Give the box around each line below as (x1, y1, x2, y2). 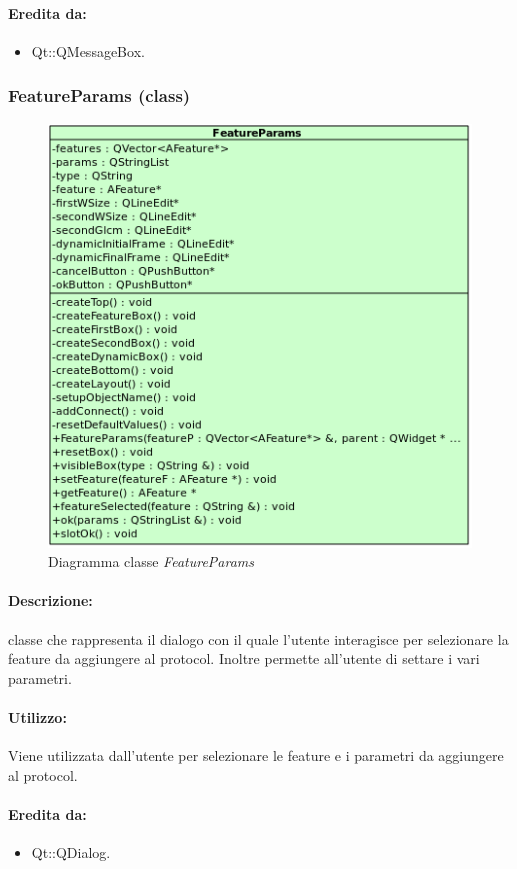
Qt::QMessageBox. (31, 40, 145, 61)
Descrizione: (8, 590, 93, 611)
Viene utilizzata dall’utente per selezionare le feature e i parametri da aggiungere (8, 745, 504, 766)
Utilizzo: (8, 706, 67, 727)
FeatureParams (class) (8, 83, 191, 108)
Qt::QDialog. (31, 842, 111, 863)
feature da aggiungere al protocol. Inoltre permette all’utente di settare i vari (8, 648, 480, 669)
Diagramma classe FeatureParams (48, 551, 255, 572)
